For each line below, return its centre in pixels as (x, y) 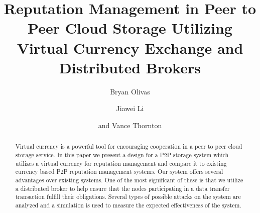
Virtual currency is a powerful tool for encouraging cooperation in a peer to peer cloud (129, 146)
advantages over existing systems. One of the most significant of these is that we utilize (129, 180)
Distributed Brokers (130, 67)
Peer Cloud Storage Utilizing (130, 28)
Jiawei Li (130, 108)
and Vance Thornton (130, 125)
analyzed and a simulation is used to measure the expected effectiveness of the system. (128, 205)
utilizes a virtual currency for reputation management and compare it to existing (121, 163)
